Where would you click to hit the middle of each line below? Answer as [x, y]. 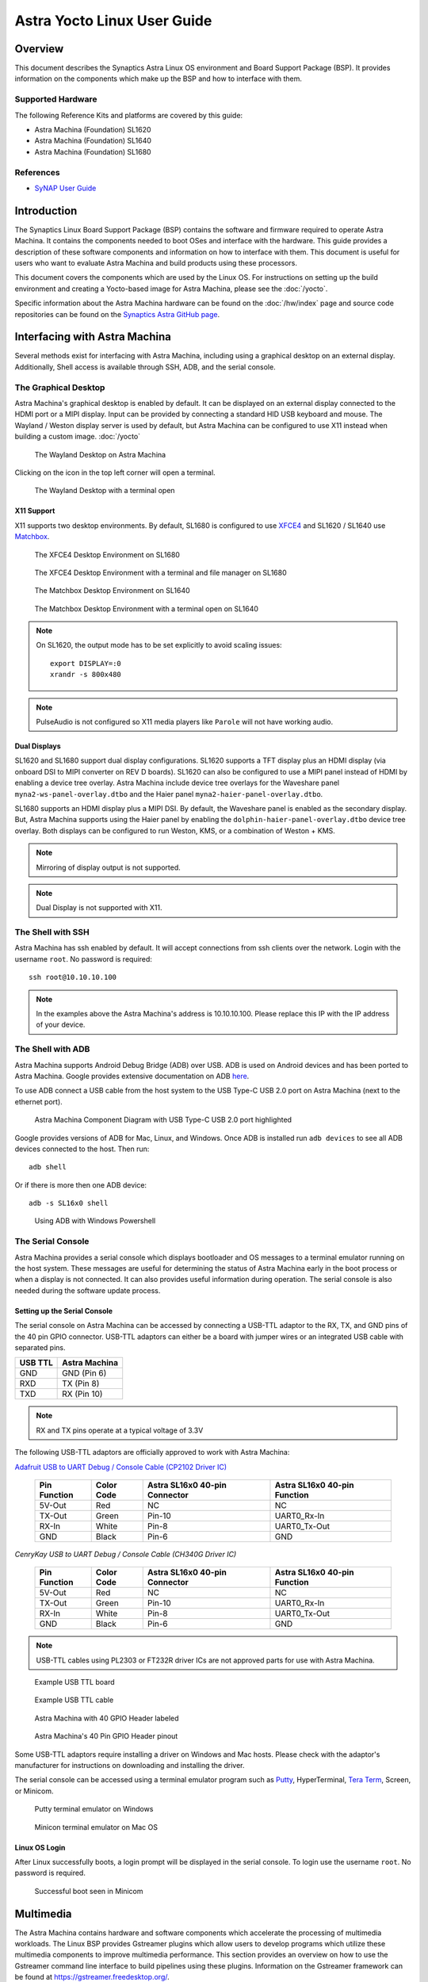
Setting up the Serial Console [64, 1310]
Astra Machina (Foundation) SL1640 [93, 141]
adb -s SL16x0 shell [69, 1203]
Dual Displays [38, 746]
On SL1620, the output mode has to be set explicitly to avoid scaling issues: [159, 645]
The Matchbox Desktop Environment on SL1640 [112, 591]
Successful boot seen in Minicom [89, 1891]
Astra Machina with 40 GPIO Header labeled [107, 1718]
